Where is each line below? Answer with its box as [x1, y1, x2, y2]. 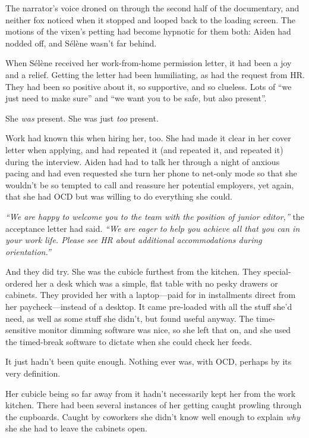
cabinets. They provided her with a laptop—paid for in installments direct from [5, 288, 296, 301]
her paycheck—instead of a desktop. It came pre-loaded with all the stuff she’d [5, 300, 292, 313]
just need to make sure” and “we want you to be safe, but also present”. [5, 92, 267, 104]
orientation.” [5, 245, 51, 257]
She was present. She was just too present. [5, 111, 159, 124]
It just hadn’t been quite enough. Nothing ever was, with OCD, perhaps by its [5, 355, 292, 368]
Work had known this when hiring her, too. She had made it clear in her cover [5, 132, 291, 144]
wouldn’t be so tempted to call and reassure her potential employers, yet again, [5, 178, 294, 191]
